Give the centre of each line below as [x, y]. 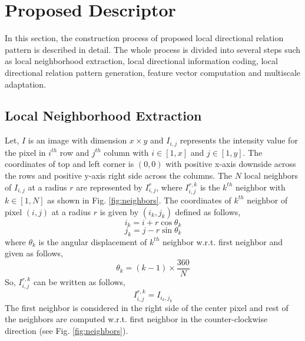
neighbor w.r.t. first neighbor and [223, 241]
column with [126, 152]
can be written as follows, [79, 282]
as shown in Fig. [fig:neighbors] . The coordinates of [139, 200]
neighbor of [267, 200]
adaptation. [26, 84]
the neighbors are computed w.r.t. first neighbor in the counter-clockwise [136, 319]
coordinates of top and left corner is [69, 164]
